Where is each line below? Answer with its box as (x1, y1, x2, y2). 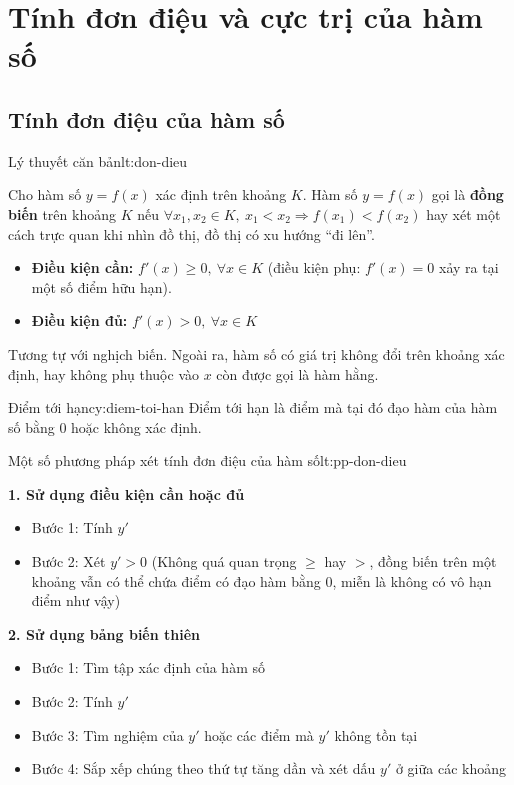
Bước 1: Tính (31, 517, 113, 538)
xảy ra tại (438, 257, 499, 278)
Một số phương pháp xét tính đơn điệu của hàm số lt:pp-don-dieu (8, 450, 407, 471)
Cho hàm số (8, 184, 82, 205)
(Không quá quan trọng (151, 551, 297, 572)
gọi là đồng (431, 184, 504, 205)
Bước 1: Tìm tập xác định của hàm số (31, 657, 265, 678)
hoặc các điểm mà (204, 724, 314, 745)
